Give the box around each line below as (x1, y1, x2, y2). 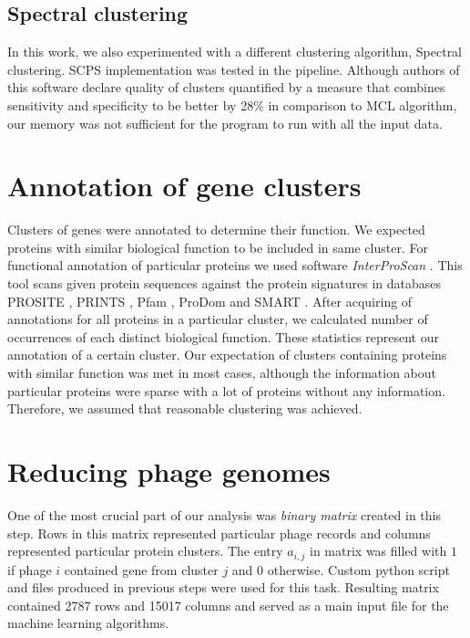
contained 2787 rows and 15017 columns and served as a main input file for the (7, 595, 449, 614)
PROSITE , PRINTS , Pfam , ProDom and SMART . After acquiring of (7, 291, 413, 310)
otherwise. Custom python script (267, 560, 450, 579)
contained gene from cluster (64, 560, 219, 579)
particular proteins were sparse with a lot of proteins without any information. (7, 381, 445, 400)
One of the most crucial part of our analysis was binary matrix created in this (7, 505, 441, 524)
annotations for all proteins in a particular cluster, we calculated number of (7, 309, 428, 329)
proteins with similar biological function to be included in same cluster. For (7, 237, 428, 256)
